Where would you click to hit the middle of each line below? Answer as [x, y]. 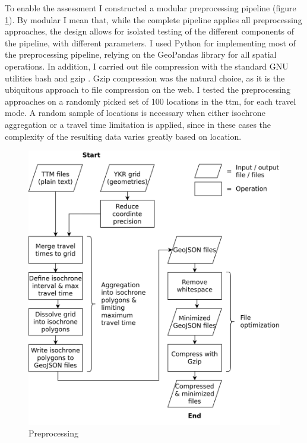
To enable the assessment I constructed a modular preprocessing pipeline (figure [151, 8]
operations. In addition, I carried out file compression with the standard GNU [147, 66]
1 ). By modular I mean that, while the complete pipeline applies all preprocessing [153, 19]
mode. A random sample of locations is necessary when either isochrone [135, 113]
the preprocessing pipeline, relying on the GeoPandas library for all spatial [141, 54]
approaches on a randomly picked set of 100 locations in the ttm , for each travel [151, 101]
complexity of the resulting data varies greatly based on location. [123, 136]
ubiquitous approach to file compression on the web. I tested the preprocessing [148, 89]
